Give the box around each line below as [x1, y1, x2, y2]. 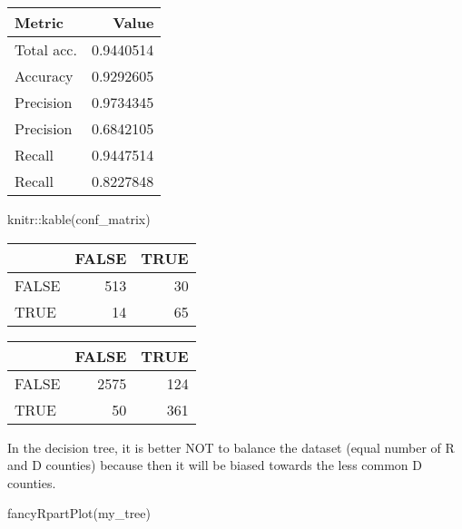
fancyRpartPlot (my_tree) [7, 504, 151, 523]
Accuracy [15, 65, 74, 86]
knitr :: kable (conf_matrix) [7, 210, 151, 228]
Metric [15, 12, 64, 33]
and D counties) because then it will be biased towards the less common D [7, 456, 423, 475]
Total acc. [15, 39, 77, 60]
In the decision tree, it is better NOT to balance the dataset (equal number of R [7, 437, 455, 456]
